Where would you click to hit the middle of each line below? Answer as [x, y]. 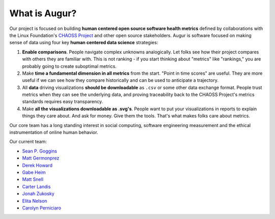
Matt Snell [33, 179]
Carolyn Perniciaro [42, 208]
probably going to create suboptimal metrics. [69, 66]
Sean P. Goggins [39, 151]
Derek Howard [37, 165]
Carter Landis [36, 186]
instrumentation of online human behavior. [54, 133]
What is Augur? [43, 13]
